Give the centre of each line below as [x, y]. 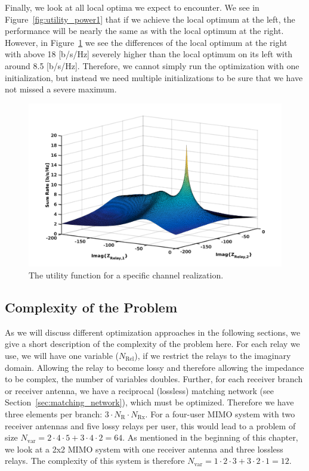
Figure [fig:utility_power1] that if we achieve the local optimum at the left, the [150, 19]
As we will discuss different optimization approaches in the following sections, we [153, 332]
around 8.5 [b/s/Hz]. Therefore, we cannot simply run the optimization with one [152, 65]
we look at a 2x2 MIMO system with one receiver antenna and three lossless [144, 449]
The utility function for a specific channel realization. [126, 275]
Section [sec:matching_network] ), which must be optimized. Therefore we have [149, 402]
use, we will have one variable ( [62, 356]
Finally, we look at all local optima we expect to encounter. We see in [132, 7]
